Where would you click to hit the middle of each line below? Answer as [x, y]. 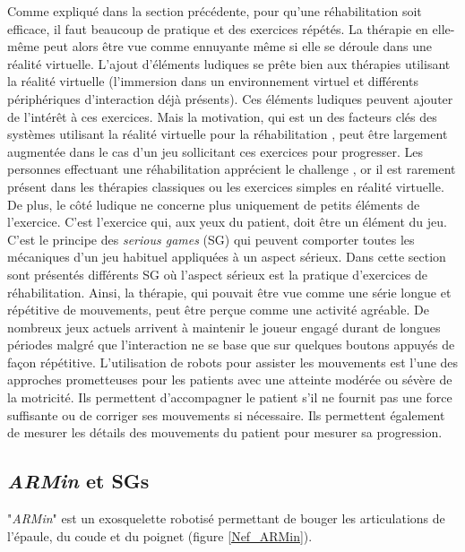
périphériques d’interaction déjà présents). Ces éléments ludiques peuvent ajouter [230, 98]
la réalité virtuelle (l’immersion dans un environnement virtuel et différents [213, 81]
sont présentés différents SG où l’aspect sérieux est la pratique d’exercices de [218, 274]
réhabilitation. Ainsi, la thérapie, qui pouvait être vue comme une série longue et [229, 292]
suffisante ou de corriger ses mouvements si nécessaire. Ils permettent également [226, 414]
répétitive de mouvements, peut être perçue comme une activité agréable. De [218, 310]
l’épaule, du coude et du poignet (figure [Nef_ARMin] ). [160, 535]
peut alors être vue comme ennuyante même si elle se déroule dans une [237, 46]
